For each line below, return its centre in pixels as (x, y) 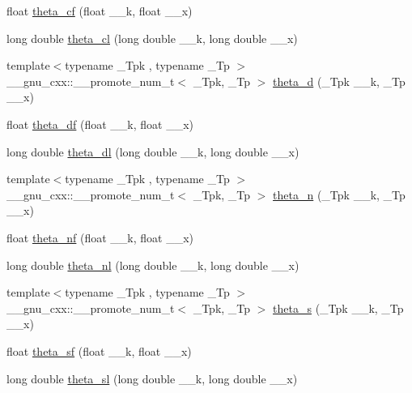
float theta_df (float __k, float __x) (100, 124)
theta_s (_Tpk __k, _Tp (338, 308)
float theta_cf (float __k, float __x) (100, 11)
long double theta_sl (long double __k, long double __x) (152, 378)
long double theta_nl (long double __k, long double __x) (153, 265)
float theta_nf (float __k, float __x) (100, 237)
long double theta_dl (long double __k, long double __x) (153, 151)
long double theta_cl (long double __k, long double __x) (152, 38)
